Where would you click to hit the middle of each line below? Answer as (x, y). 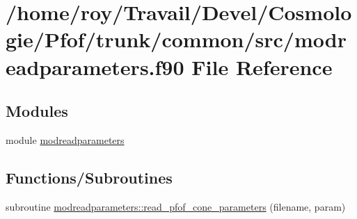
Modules (37, 111)
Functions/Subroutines (89, 177)
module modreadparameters (65, 139)
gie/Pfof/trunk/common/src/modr (176, 39)
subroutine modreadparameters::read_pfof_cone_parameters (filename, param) (176, 206)
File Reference (262, 66)
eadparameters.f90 (95, 66)
